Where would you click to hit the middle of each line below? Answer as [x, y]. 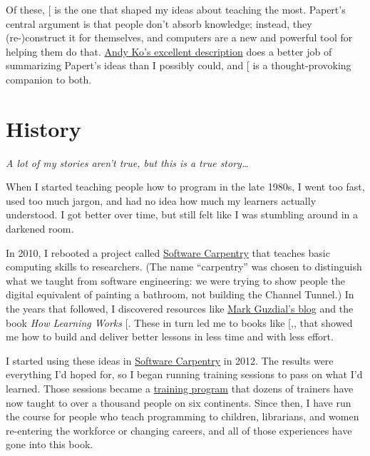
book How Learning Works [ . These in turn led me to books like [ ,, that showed [179, 322]
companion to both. [49, 79]
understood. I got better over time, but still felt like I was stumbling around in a [182, 214]
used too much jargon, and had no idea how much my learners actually [161, 200]
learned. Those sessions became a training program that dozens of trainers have [180, 388]
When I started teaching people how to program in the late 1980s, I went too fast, [185, 187]
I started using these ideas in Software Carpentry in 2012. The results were [170, 360]
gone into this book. [50, 444]
